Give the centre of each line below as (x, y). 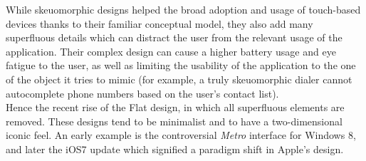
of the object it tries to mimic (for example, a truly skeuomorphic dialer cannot (179, 79)
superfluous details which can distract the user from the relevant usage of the (174, 37)
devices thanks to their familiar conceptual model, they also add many (160, 23)
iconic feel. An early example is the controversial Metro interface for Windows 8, (181, 135)
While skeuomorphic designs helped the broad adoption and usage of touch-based (183, 9)
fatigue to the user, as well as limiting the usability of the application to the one (181, 65)
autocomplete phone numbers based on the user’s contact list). (142, 93)
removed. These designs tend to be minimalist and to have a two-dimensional (174, 121)
